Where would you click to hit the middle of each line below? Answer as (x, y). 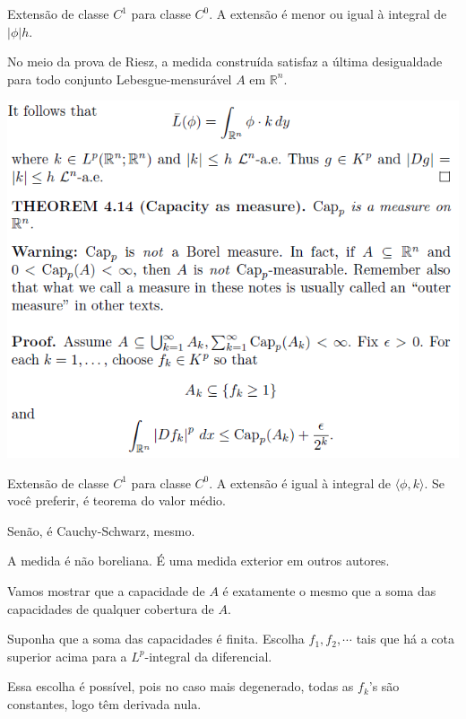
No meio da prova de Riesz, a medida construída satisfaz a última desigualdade (225, 61)
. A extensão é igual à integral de (300, 482)
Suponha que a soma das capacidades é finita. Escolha (156, 639)
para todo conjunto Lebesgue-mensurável (120, 79)
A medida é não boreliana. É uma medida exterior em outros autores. (198, 561)
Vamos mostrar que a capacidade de (106, 591)
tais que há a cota (405, 639)
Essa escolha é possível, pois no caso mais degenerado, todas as (181, 686)
